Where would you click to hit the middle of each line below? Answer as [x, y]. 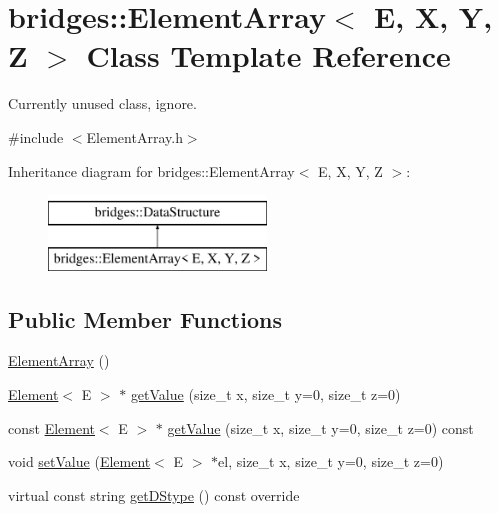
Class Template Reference [268, 55]
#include [36, 136]
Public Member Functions [145, 318]
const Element [51, 427]
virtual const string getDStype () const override [154, 494]
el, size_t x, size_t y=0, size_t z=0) [331, 461]
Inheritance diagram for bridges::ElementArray [151, 170]
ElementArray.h [134, 136]
